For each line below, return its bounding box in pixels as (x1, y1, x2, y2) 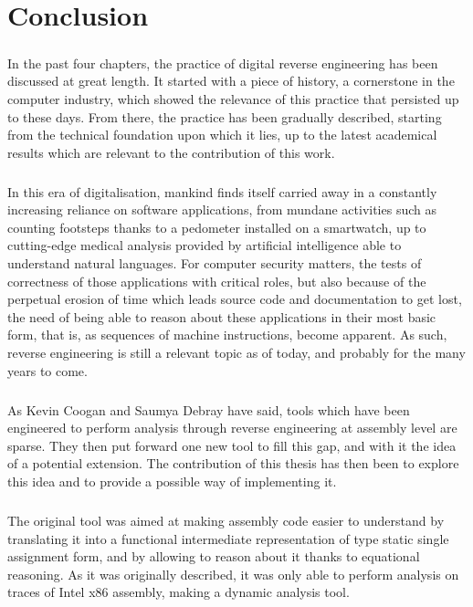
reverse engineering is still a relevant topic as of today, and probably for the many (7, 343, 466, 362)
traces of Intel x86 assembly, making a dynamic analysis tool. (7, 582, 350, 602)
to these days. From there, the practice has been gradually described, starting (7, 107, 442, 126)
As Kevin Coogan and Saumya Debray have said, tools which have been (7, 400, 410, 419)
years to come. (7, 361, 88, 380)
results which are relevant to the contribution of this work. (7, 142, 335, 162)
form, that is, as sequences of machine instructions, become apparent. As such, (7, 325, 447, 344)
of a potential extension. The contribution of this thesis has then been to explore (7, 454, 459, 473)
